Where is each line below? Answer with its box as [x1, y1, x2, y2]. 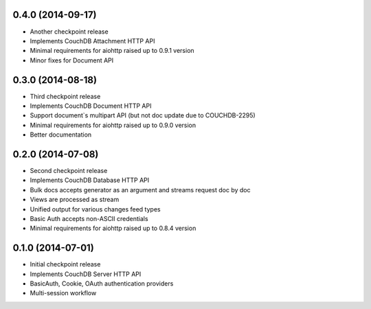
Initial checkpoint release [30, 260, 101, 268]
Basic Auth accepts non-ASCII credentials [30, 215, 148, 223]
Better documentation [30, 130, 92, 139]
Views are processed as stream [30, 196, 120, 204]
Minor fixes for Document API [30, 56, 114, 65]
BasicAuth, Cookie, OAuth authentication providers [30, 279, 174, 288]
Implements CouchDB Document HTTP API [30, 102, 152, 110]
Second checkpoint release [30, 167, 108, 175]
